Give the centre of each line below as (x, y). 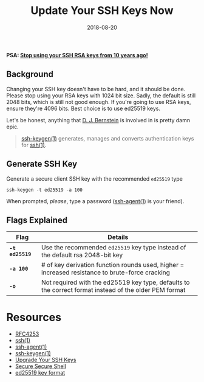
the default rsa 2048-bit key (82, 255)
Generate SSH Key (42, 164)
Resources (34, 317)
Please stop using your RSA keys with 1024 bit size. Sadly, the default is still (101, 95)
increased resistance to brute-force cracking (106, 273)
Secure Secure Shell (41, 366)
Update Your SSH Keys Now (102, 11)
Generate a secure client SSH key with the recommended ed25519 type (95, 179)
